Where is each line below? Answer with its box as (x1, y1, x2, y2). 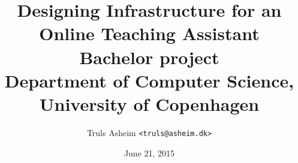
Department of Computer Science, (4, 68, 294, 92)
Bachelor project (79, 44, 219, 69)
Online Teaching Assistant (39, 21, 260, 46)
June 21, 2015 (124, 146, 175, 159)
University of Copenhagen (39, 91, 260, 116)
